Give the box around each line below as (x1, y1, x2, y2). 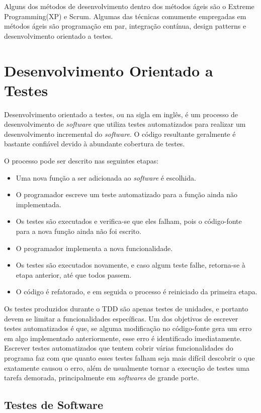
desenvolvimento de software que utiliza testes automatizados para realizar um (4, 119, 246, 129)
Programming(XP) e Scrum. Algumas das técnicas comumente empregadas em (4, 11, 246, 21)
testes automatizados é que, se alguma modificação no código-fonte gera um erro (4, 323, 252, 334)
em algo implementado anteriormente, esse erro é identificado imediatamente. (4, 333, 242, 343)
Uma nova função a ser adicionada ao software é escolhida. (16, 172, 196, 183)
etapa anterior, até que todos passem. (16, 269, 132, 280)
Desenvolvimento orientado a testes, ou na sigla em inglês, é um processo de (4, 109, 238, 119)
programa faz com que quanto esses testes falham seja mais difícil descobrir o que (4, 352, 255, 363)
